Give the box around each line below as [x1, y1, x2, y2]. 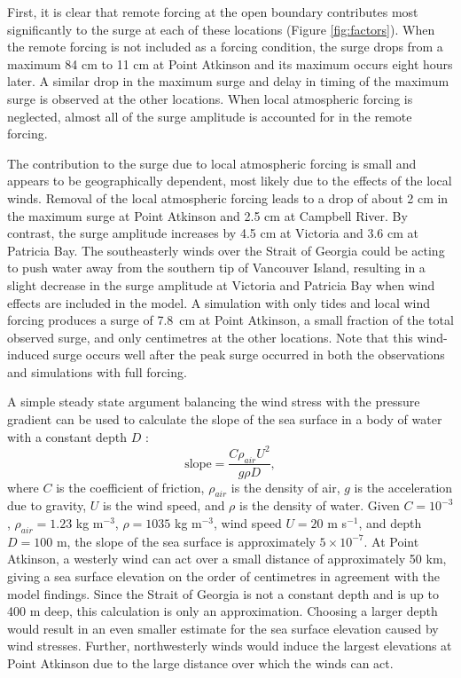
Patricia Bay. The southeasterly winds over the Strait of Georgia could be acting [7, 240, 445, 259]
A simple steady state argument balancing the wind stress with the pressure [7, 392, 420, 411]
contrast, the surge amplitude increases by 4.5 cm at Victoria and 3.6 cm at [7, 224, 418, 242]
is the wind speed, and [103, 496, 225, 515]
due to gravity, [7, 496, 87, 515]
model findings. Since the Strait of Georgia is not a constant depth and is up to [7, 584, 440, 603]
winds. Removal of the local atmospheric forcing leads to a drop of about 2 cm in [7, 188, 449, 207]
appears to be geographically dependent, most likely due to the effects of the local [7, 171, 452, 190]
